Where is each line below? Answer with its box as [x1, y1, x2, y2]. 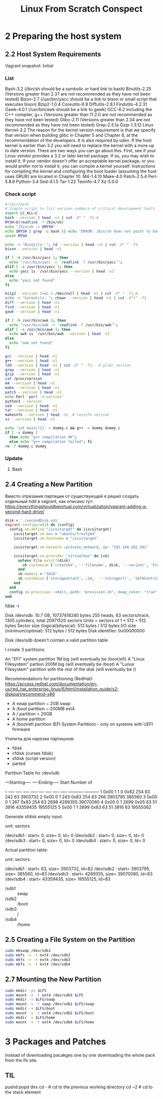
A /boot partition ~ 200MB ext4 [12, 706, 75, 711]
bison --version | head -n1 [5, 246, 62, 252]
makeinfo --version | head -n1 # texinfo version [5, 412, 110, 418]
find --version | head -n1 [5, 305, 60, 310]
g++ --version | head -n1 [5, 358, 57, 363]
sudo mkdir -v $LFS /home [5, 1015, 55, 1020]
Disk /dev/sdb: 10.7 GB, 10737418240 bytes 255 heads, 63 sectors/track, [5, 612, 150, 618]
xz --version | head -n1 [5, 417, 55, 422]
